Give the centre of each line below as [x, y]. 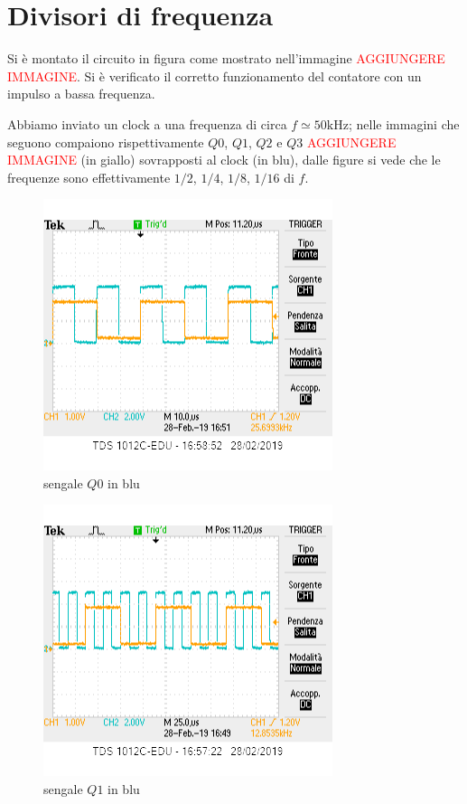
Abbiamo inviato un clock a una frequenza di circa [147, 123]
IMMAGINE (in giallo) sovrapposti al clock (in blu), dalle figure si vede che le [224, 160]
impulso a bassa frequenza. [81, 94]
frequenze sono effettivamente [89, 177]
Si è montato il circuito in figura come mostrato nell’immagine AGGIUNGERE [226, 58]
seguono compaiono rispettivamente [106, 142]
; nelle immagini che [404, 123]
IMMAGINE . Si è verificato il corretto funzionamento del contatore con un [215, 76]
